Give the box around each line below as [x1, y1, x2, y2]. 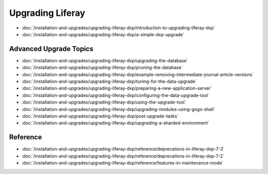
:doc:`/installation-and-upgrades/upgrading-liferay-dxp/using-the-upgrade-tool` [21, 99, 186, 105]
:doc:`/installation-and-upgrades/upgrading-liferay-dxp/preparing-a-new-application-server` [21, 85, 212, 91]
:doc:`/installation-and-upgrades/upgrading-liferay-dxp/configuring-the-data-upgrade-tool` [21, 92, 209, 98]
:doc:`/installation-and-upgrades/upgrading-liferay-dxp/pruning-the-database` [21, 64, 183, 70]
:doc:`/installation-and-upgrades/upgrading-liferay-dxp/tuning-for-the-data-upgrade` [21, 78, 197, 84]
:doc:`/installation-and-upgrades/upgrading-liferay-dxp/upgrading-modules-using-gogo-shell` [21, 106, 215, 112]
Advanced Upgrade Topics [9, 45, 94, 53]
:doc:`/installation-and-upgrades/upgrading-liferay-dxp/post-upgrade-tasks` [21, 113, 179, 119]
